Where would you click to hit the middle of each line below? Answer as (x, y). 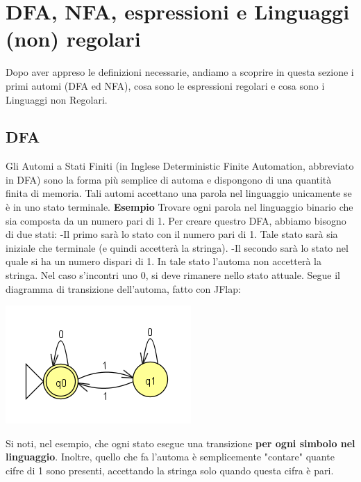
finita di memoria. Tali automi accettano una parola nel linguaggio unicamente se (179, 193)
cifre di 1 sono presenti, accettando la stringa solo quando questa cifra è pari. (170, 471)
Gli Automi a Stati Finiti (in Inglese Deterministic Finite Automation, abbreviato (180, 166)
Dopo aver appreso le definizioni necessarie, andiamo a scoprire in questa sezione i (180, 72)
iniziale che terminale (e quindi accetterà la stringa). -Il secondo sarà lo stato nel (177, 247)
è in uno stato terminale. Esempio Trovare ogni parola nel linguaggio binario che (179, 207)
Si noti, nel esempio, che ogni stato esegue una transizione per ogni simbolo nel (180, 443)
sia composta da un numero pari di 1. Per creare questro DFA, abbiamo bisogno (176, 220)
